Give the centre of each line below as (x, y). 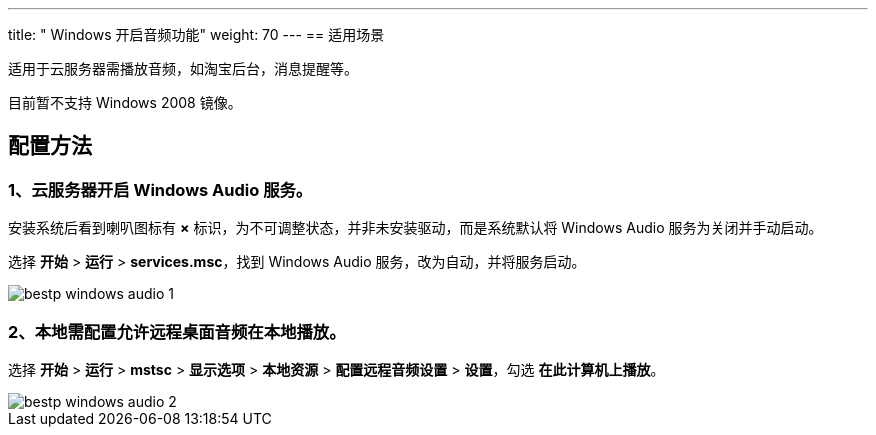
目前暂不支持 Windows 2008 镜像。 (125, 102)
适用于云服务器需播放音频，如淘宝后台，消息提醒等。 (183, 68)
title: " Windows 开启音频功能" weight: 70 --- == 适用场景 (196, 34)
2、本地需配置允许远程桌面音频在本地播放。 (177, 331)
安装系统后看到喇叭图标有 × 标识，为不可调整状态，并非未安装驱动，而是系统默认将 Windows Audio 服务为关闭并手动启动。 (415, 228)
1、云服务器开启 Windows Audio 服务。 (160, 189)
